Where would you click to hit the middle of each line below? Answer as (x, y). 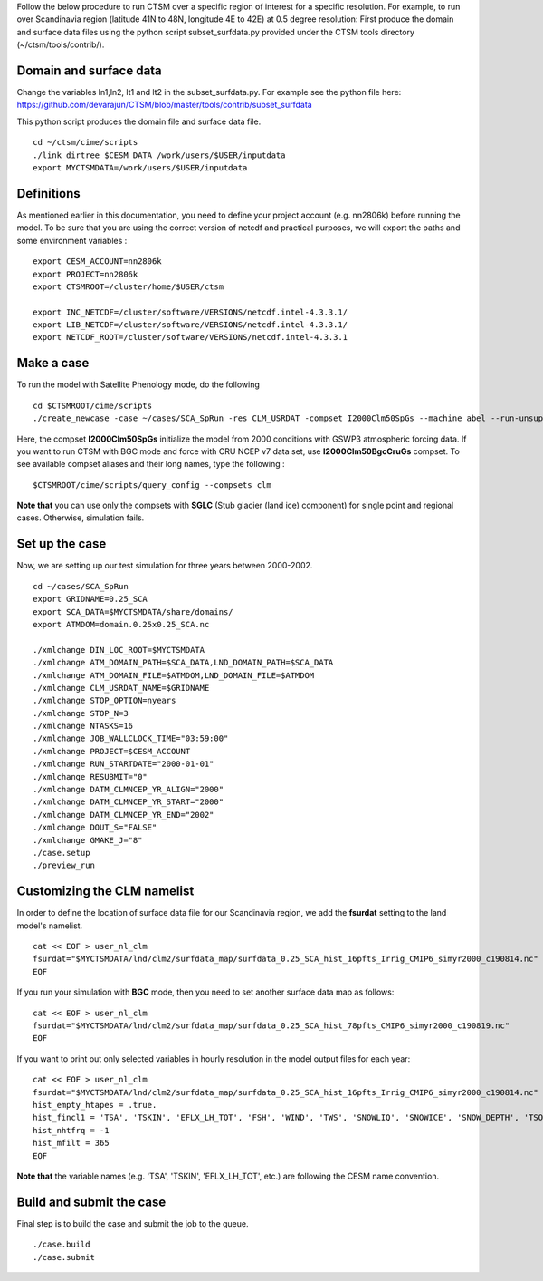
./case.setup (62, 853)
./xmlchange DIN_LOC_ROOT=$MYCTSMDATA (119, 650)
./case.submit (64, 1257)
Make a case (53, 363)
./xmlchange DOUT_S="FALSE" (95, 828)
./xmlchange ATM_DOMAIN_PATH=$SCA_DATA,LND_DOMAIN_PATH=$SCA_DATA (183, 663)
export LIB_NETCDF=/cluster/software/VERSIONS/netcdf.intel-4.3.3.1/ (191, 325)
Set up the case (62, 544)
